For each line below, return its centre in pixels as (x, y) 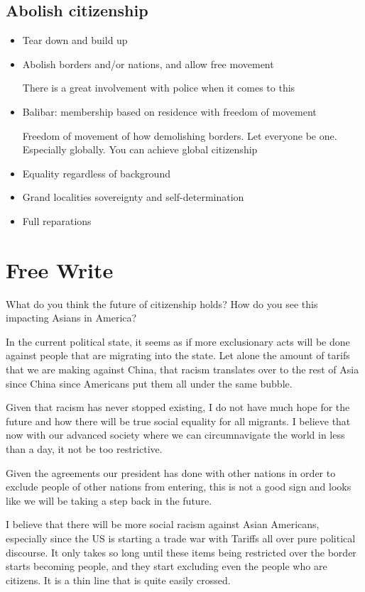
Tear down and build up (75, 40)
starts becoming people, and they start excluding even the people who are (167, 566)
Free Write (60, 269)
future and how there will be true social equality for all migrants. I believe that (178, 421)
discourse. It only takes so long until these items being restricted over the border (181, 552)
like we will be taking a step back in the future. (109, 500)
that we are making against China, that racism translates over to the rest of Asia (182, 369)
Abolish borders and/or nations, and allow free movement (148, 64)
